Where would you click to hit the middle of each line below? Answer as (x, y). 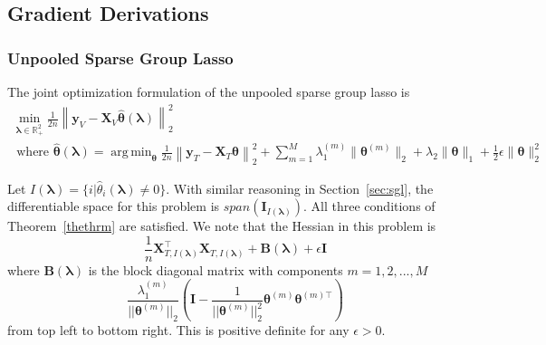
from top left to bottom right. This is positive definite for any (178, 329)
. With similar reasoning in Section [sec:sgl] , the (300, 188)
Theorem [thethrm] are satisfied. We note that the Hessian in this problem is (222, 226)
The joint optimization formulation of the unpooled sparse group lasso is (209, 91)
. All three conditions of (369, 206)
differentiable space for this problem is (114, 206)
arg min (131, 153)
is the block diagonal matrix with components (216, 269)
